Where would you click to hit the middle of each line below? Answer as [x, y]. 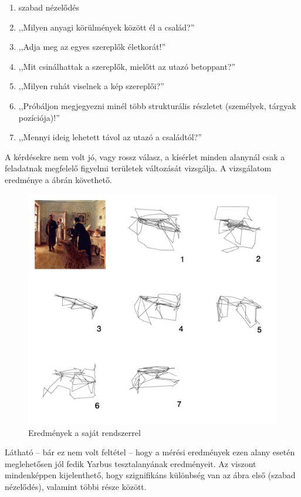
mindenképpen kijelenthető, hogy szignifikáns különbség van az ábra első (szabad [150, 475]
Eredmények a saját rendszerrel [84, 432]
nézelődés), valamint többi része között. [76, 487]
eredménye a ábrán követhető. [58, 179]
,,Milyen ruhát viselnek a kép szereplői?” [91, 86]
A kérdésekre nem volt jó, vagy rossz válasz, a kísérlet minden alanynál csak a [145, 156]
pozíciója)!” [39, 117]
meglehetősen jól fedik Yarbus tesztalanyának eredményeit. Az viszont [131, 463]
